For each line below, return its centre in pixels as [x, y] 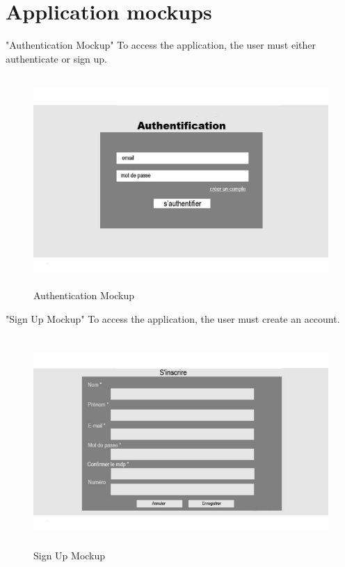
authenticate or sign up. [56, 58]
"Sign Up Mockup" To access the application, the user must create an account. [173, 318]
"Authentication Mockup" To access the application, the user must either [161, 45]
